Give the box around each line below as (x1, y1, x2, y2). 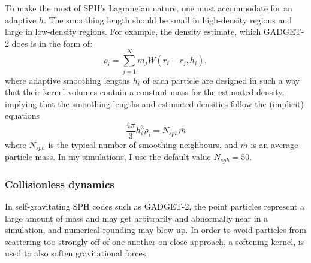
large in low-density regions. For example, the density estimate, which (5, 25, 261, 38)
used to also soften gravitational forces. (5, 247, 149, 259)
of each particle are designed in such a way (143, 74, 300, 86)
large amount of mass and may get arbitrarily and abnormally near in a (5, 211, 268, 224)
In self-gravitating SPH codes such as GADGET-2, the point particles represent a (5, 200, 304, 213)
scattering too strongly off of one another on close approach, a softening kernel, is (5, 235, 304, 247)
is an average (250, 138, 298, 150)
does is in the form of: (11, 37, 93, 49)
